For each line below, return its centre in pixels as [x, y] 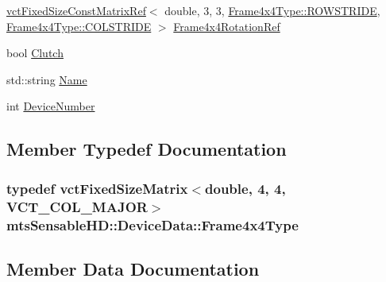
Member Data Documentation [133, 268]
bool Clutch [35, 53]
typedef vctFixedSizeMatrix [97, 188]
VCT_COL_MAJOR [77, 206]
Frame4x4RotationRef [227, 26]
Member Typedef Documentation [147, 149]
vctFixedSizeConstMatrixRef [76, 10]
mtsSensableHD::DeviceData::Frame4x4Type [152, 224]
